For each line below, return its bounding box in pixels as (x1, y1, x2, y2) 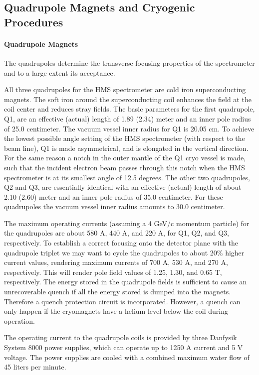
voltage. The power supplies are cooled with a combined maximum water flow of (4, 352, 250, 362)
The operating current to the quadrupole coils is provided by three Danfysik (4, 332, 237, 343)
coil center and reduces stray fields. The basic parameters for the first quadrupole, (4, 104, 255, 114)
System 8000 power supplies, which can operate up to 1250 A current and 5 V (4, 342, 243, 352)
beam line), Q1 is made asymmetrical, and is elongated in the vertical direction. (4, 142, 249, 153)
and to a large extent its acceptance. (4, 67, 115, 78)
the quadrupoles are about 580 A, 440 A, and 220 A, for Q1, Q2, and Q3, (4, 228, 229, 238)
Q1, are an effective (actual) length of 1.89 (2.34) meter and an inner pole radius (4, 113, 251, 124)
